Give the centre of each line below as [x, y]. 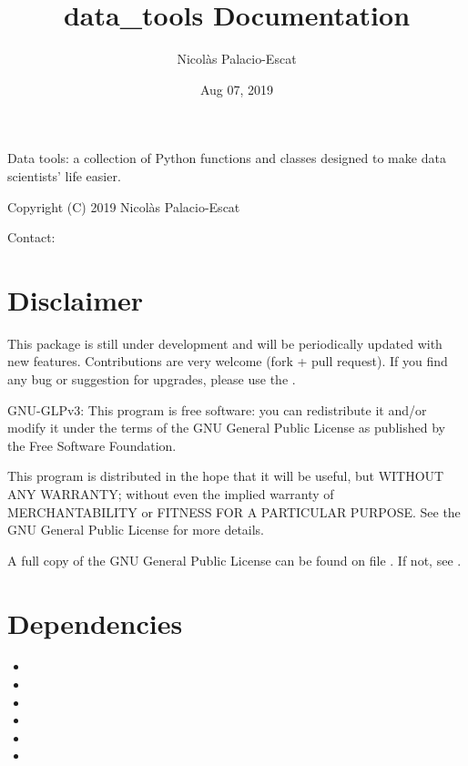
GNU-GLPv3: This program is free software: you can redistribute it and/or [217, 409]
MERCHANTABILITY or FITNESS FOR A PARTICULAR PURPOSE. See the [234, 511]
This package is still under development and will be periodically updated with [225, 343]
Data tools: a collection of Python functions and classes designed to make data [227, 158]
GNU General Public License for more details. [136, 530]
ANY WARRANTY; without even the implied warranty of [171, 493]
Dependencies [95, 623]
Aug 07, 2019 [237, 89]
